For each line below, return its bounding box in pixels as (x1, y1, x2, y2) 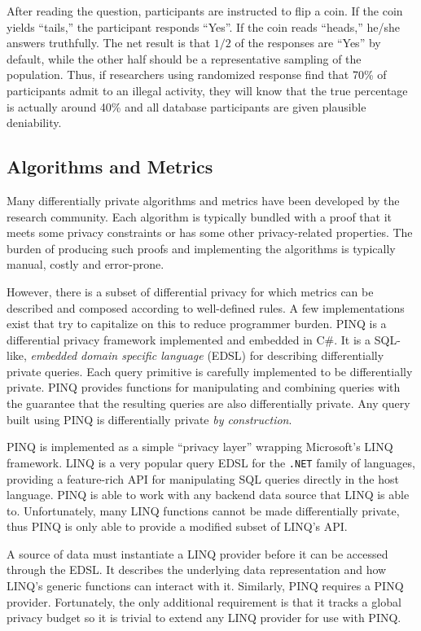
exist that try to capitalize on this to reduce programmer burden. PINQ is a (7, 315, 387, 332)
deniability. (7, 114, 62, 131)
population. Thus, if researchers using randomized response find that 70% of (7, 66, 387, 83)
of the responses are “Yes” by (235, 34, 381, 51)
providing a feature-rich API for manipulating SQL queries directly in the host (7, 470, 399, 487)
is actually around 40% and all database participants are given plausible (7, 98, 366, 115)
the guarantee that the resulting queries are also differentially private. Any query (7, 395, 410, 412)
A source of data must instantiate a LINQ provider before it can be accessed (7, 545, 388, 562)
